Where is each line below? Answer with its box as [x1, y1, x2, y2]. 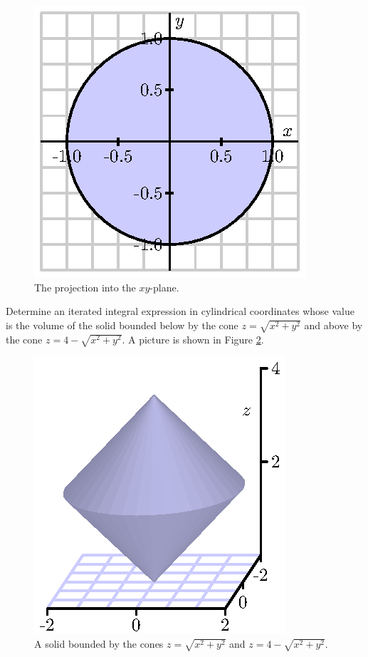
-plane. [149, 279, 179, 294]
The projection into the [34, 279, 136, 294]
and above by [304, 317, 363, 332]
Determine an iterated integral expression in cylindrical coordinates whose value [6, 304, 354, 319]
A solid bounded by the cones [34, 636, 164, 651]
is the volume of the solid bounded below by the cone [6, 317, 238, 332]
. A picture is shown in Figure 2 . [122, 331, 264, 346]
